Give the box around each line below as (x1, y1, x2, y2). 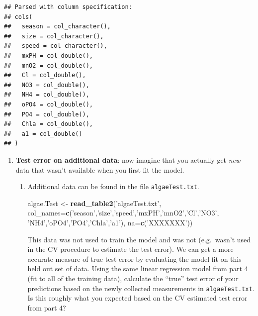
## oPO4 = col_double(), (4, 101, 93, 108)
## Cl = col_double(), (4, 72, 86, 79)
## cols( (4, 13, 33, 20)
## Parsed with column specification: (4, 3, 132, 10)
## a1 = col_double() (4, 130, 83, 137)
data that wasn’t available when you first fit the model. (15, 164, 184, 175)
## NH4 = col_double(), (4, 91, 89, 99)
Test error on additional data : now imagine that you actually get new (15, 154, 241, 165)
